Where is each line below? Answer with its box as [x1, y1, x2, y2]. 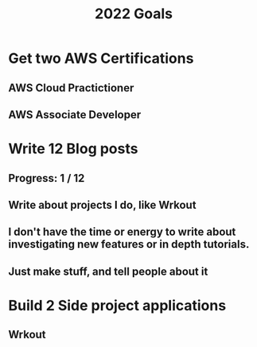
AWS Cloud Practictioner [8, 81, 134, 94]
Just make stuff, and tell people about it [8, 264, 208, 278]
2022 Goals [94, 5, 173, 23]
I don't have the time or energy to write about [8, 226, 236, 239]
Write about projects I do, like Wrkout [8, 198, 197, 211]
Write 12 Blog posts [8, 140, 138, 158]
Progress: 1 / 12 [8, 172, 85, 185]
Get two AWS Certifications [8, 49, 194, 67]
